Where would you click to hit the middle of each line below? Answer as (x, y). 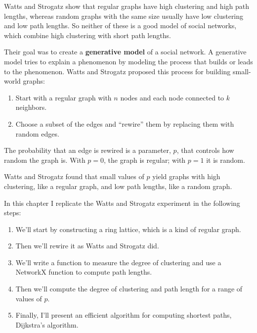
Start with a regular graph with (64, 97)
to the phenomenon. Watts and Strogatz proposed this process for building (117, 71)
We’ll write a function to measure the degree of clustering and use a (118, 262)
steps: (13, 213)
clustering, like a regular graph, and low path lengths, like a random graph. (118, 186)
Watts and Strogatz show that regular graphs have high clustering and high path (127, 6)
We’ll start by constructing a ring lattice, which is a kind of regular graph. (128, 229)
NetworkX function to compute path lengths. (84, 272)
